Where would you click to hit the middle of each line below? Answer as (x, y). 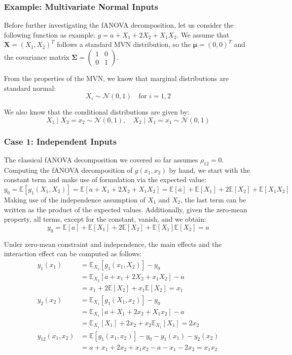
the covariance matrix (37, 57)
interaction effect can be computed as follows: (73, 254)
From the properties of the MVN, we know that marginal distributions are (116, 78)
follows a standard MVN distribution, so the (124, 44)
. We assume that (203, 34)
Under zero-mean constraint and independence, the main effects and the (113, 244)
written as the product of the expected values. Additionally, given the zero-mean (126, 209)
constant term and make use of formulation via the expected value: (105, 179)
